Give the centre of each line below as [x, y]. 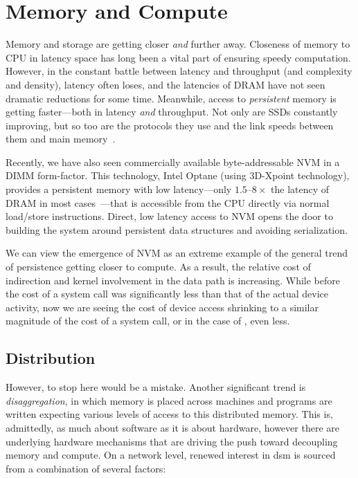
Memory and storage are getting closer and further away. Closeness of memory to [178, 44]
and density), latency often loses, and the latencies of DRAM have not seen [165, 84]
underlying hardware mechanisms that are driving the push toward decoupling [172, 441]
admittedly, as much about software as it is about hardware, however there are [172, 427]
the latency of [300, 189]
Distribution [51, 358]
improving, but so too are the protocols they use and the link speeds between [170, 125]
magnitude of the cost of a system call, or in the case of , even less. [148, 321]
